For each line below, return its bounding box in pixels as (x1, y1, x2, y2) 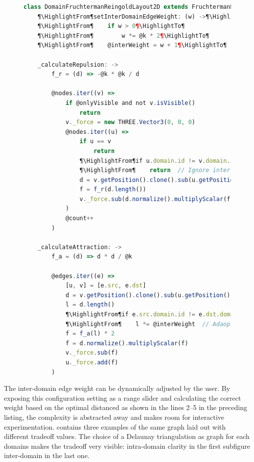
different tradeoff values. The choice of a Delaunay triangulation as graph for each (4, 431, 250, 441)
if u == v (79, 138, 112, 145)
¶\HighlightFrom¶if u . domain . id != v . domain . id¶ (79, 157, 241, 164)
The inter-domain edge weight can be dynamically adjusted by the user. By (4, 383, 231, 393)
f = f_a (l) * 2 (65, 330, 115, 337)
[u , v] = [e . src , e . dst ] (65, 282, 146, 289)
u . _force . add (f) (65, 359, 118, 366)
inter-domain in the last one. (4, 450, 90, 461)
